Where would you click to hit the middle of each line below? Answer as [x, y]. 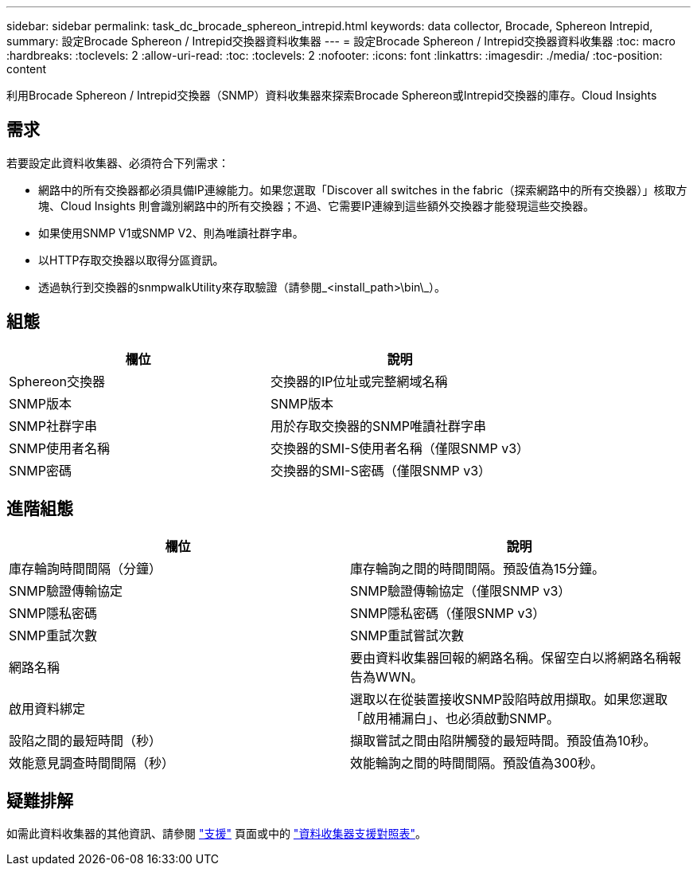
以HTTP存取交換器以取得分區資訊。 [131, 260]
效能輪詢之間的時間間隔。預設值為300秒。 [477, 763]
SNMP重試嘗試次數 [407, 635]
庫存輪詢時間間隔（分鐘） [86, 568]
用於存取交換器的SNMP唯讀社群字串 [379, 426]
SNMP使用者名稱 [59, 448]
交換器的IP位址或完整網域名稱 [359, 381]
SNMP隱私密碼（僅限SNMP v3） [448, 613]
